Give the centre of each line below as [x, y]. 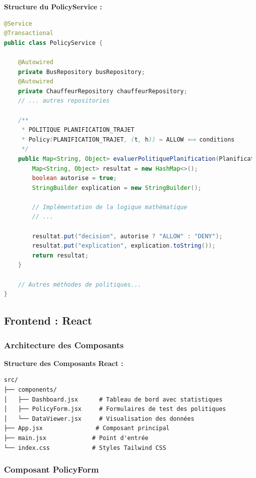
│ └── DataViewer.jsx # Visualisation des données [99, 419]
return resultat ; [60, 255]
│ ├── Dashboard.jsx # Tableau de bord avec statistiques [113, 399]
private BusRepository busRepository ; [81, 72]
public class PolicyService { [53, 43]
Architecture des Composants [64, 345]
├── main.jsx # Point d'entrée [76, 438]
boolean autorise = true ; [75, 178]
